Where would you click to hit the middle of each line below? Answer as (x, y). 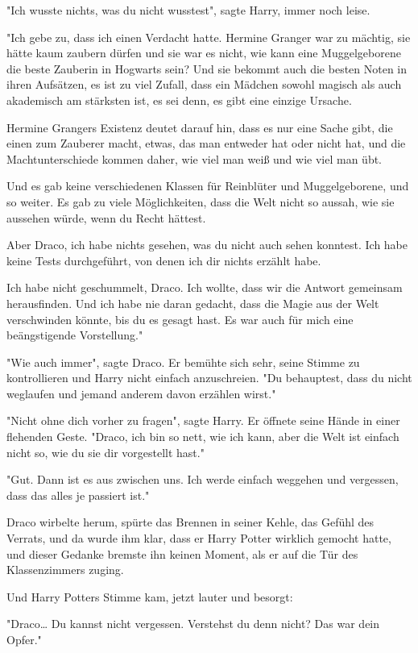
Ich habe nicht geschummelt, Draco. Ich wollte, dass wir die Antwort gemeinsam (205, 287)
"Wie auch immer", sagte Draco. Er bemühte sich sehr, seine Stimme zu (183, 362)
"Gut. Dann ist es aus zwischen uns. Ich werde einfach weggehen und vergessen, (203, 479)
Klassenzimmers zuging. (65, 570)
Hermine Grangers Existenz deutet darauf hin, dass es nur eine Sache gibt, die (200, 127)
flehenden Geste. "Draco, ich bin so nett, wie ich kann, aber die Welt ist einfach (203, 437)
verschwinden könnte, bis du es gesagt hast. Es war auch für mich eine (180, 319)
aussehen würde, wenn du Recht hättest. (106, 217)
